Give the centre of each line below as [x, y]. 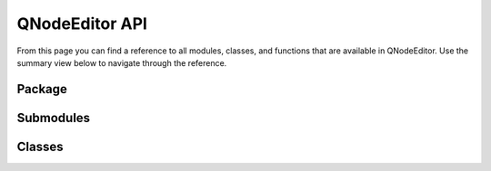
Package [42, 89]
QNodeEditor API [82, 24]
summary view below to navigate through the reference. [122, 62]
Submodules [54, 118]
